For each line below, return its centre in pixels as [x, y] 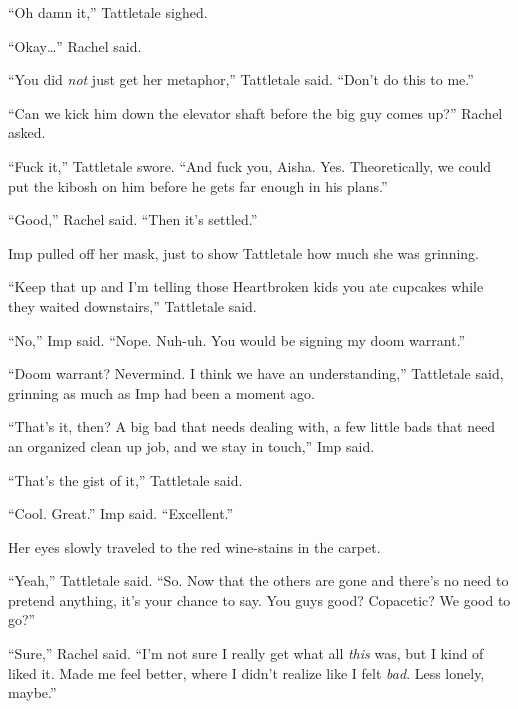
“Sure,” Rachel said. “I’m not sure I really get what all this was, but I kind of [246, 653]
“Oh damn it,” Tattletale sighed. [108, 12]
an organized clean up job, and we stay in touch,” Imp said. [191, 445]
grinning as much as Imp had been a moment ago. [162, 392]
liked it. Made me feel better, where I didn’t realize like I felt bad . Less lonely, [246, 672]
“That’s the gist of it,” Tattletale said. [125, 479]
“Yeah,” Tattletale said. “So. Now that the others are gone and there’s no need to [258, 580]
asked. [27, 132]
